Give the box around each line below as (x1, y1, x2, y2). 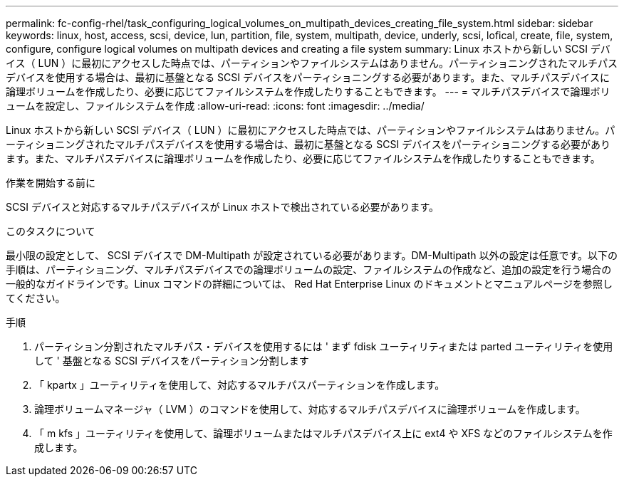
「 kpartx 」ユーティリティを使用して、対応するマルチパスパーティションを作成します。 (34, 379, 445, 391)
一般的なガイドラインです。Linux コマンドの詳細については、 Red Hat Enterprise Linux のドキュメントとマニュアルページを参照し (6, 278, 613, 290)
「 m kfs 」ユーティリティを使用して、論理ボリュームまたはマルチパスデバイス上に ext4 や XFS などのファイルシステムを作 (34, 427, 613, 439)
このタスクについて (6, 225, 95, 237)
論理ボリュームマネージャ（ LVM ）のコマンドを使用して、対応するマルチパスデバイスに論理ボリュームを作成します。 (34, 403, 586, 415)
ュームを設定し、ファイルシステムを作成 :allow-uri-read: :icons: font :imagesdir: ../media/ (6, 100, 425, 112)
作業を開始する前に (6, 177, 95, 189)
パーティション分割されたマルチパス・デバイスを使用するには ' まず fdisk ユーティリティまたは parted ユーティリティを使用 (34, 340, 613, 352)
